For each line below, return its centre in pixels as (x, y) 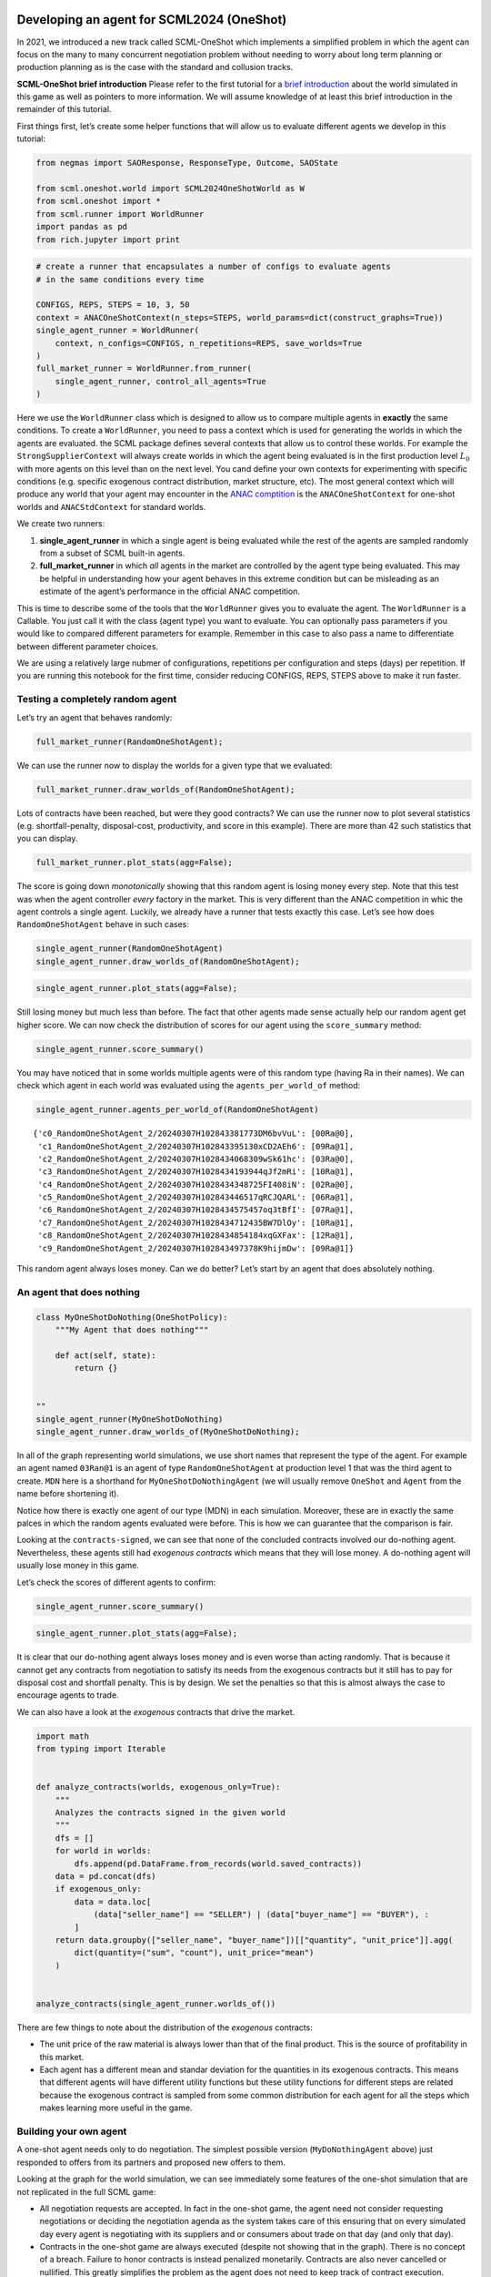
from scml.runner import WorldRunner (120, 214)
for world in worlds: (103, 1851)
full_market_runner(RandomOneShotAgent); (130, 741)
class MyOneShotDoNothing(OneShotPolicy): (132, 1317)
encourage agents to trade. (68, 1695)
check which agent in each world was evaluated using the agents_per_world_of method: (189, 1086)
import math (63, 1736)
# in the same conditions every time (120, 279)
